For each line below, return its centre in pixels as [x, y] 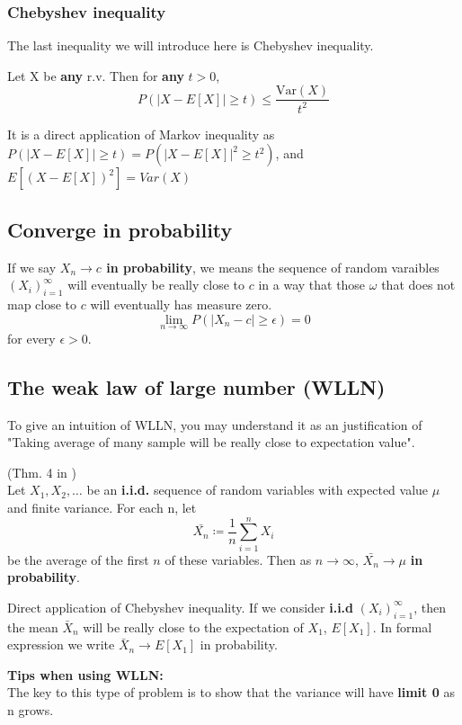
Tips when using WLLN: [85, 674]
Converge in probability [120, 229]
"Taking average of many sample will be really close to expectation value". [211, 442]
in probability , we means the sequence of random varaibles [273, 267]
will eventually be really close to [156, 285]
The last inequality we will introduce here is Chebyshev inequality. [191, 45]
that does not [418, 285]
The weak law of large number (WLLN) [196, 386]
